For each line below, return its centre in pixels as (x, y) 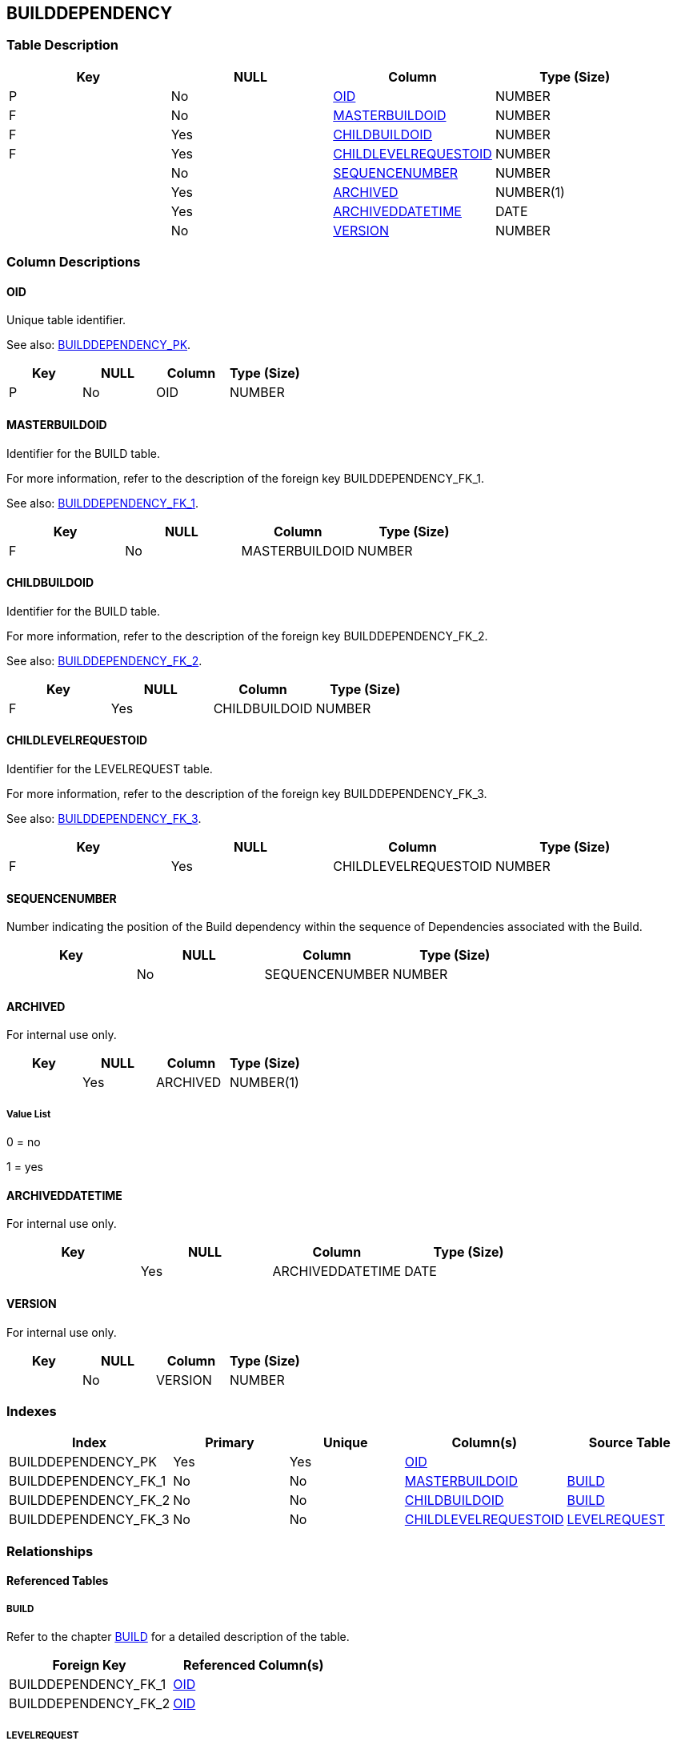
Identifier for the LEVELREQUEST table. (110, 769)
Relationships (50, 1551)
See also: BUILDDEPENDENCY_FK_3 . (104, 819)
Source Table (629, 1443)
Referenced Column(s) (254, 1665)
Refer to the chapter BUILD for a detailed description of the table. (178, 1637)
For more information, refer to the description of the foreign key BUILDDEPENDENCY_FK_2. (247, 636)
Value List (29, 1114)
